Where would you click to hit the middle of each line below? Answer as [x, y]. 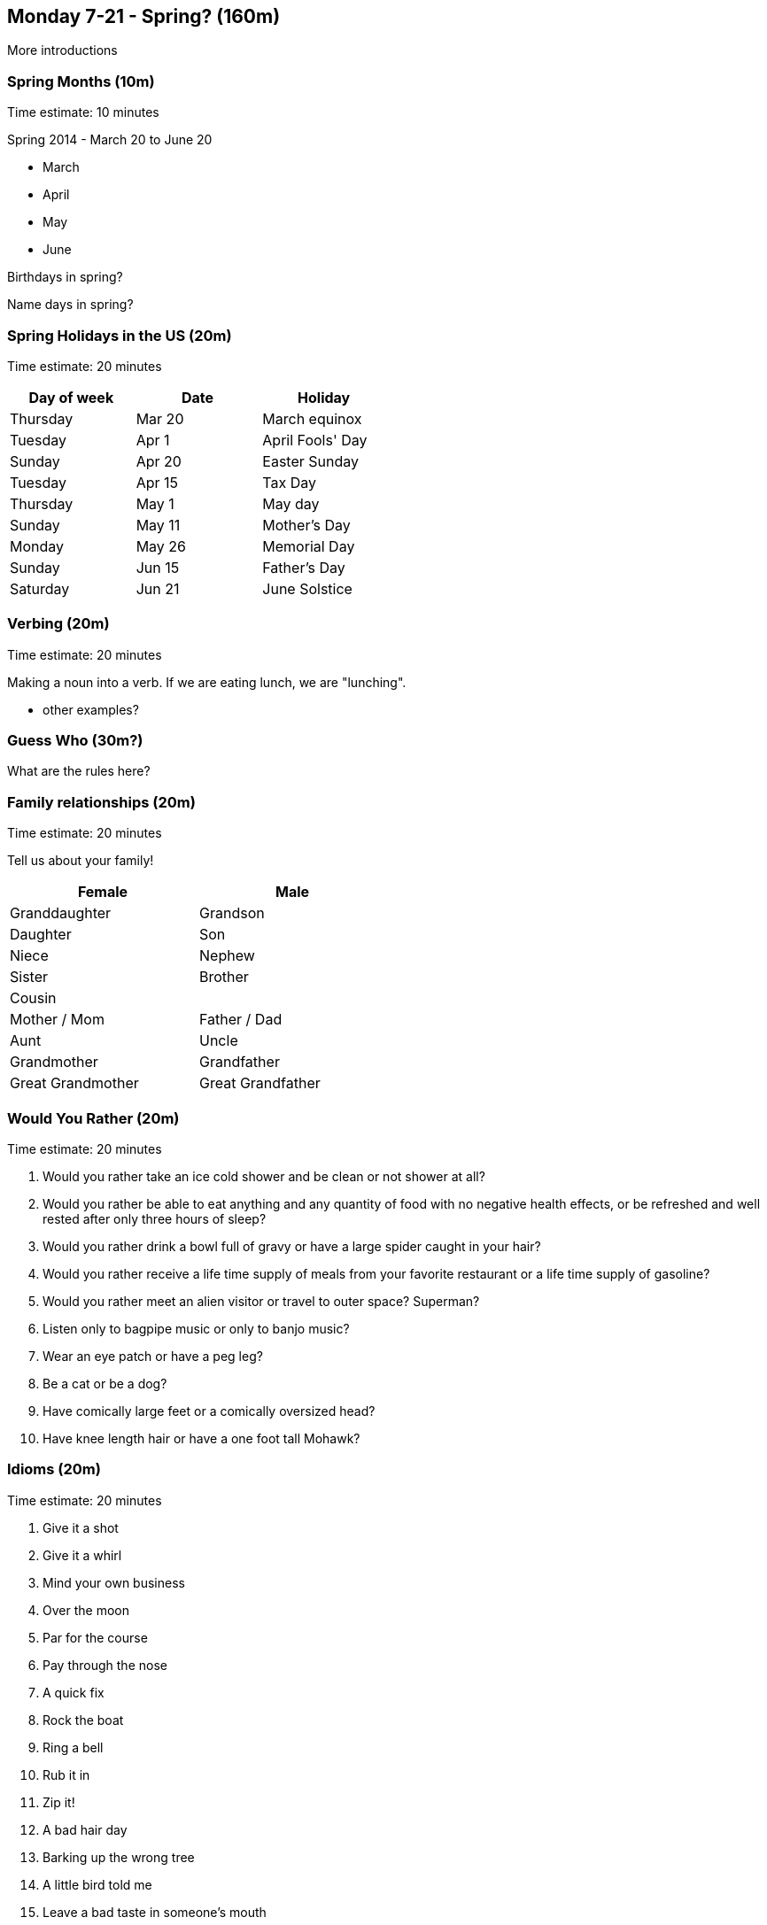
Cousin [33, 998]
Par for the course [95, 1637]
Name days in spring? [70, 305]
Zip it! [59, 1802]
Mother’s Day [306, 525]
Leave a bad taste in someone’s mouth [155, 1912]
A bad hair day [85, 1829]
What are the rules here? [79, 771]
